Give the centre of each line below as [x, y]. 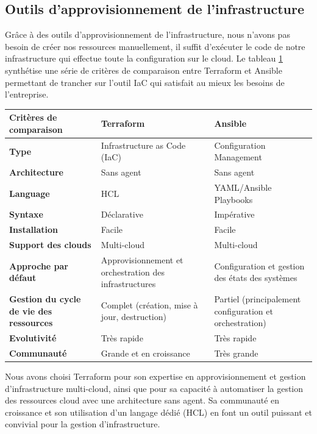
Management [238, 157]
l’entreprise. [27, 94]
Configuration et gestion [259, 265]
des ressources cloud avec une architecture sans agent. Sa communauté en [142, 400]
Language [30, 193]
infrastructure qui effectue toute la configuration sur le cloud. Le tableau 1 [144, 58]
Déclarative [122, 214]
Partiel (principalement [258, 298]
